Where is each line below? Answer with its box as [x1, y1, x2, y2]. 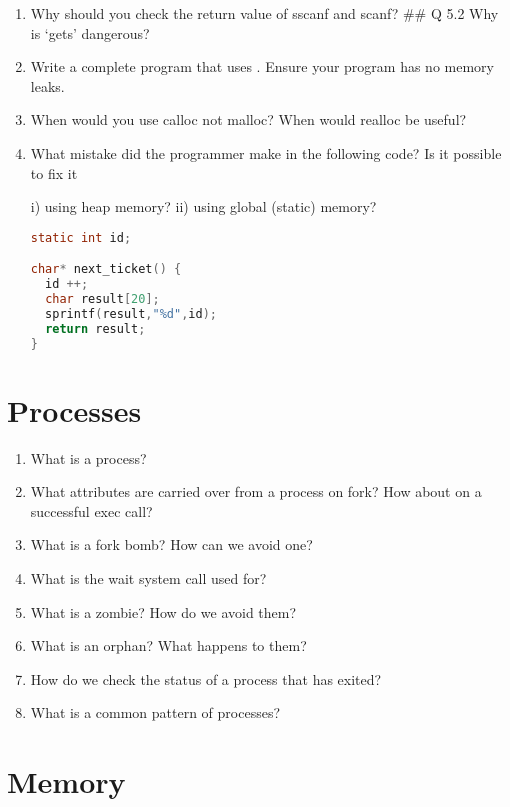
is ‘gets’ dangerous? [30, 22, 150, 43]
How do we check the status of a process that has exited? [30, 668, 382, 689]
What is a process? [30, 447, 147, 468]
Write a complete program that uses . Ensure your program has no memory [30, 56, 494, 77]
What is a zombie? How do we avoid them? [30, 601, 297, 622]
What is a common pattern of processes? [30, 702, 281, 723]
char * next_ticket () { [30, 262, 182, 277]
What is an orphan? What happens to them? [30, 635, 307, 656]
